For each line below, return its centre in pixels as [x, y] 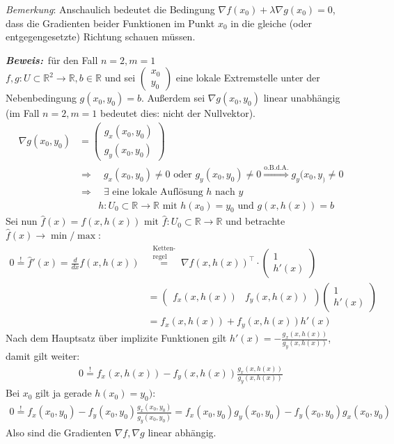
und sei [120, 78]
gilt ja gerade [64, 393]
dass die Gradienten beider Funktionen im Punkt [110, 23]
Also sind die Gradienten [58, 432]
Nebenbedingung [41, 98]
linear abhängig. [182, 432]
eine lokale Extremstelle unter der [248, 78]
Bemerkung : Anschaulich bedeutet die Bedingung [110, 9]
